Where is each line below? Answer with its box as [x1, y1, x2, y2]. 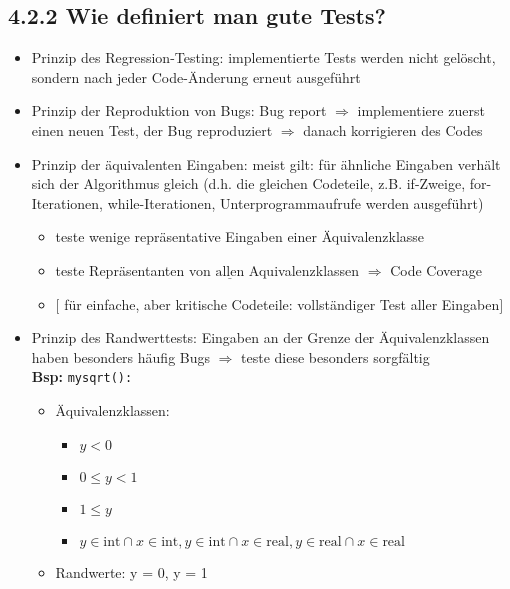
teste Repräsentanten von [55, 259, 211, 280]
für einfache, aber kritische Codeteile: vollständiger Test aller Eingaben [64, 293, 500, 314]
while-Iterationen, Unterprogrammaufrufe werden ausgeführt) [107, 192, 484, 213]
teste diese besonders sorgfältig [241, 346, 430, 367]
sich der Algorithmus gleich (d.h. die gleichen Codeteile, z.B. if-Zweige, [31, 173, 466, 194]
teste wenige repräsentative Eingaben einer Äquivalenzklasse [55, 226, 425, 247]
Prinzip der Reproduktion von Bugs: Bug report [31, 100, 327, 121]
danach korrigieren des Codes [303, 119, 483, 140]
